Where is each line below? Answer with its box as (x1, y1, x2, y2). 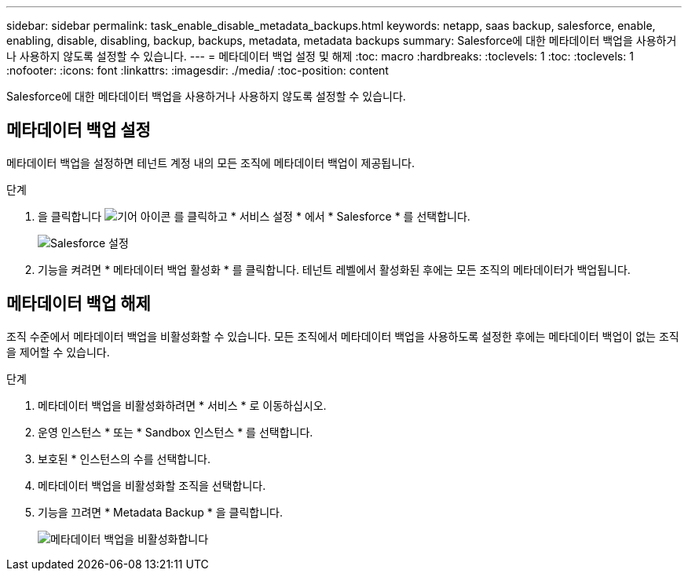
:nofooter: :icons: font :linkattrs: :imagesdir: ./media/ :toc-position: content (6, 64, 389, 77)
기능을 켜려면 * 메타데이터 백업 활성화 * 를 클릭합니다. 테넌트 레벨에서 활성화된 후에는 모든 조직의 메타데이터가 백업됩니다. (38, 262, 631, 276)
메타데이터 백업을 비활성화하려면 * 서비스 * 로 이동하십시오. (38, 398, 327, 412)
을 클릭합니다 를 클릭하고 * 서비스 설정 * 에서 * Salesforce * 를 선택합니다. (38, 209, 470, 223)
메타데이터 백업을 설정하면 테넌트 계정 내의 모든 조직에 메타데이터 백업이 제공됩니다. (6, 155, 415, 170)
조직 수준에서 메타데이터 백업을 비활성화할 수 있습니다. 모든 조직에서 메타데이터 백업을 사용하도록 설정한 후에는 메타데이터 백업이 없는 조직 (6, 329, 679, 343)
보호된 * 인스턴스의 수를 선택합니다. (38, 451, 210, 466)
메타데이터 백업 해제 (6, 294, 151, 314)
